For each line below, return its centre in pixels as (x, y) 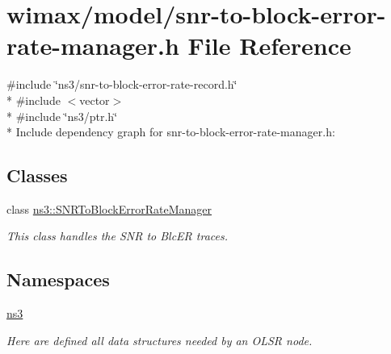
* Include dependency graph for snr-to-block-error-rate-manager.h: (171, 132)
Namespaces (58, 279)
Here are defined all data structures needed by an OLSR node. (160, 340)
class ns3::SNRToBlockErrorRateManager (109, 208)
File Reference (269, 46)
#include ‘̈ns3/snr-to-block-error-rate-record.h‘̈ (122, 84)
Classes (37, 175)
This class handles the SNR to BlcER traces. (117, 236)
